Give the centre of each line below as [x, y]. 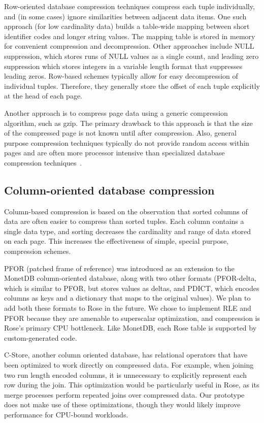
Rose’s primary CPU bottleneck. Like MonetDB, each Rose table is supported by [130, 328]
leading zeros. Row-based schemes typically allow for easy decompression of [121, 76]
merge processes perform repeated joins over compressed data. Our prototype [124, 394]
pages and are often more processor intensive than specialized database [114, 153]
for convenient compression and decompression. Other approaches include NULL [129, 46]
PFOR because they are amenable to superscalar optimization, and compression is [132, 318]
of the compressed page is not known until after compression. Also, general [120, 133]
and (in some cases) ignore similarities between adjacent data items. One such [125, 16]
